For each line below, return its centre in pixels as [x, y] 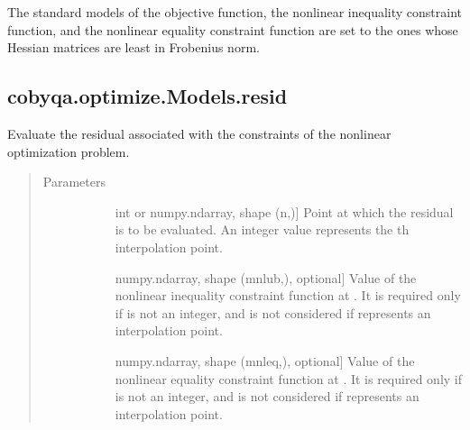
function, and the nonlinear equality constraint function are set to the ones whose [233, 29]
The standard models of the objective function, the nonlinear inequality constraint [235, 12]
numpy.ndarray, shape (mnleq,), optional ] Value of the [265, 360]
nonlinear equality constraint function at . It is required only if [288, 378]
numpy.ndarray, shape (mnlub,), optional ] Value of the [266, 277]
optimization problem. [69, 151]
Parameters [74, 182]
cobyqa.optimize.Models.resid [147, 96]
